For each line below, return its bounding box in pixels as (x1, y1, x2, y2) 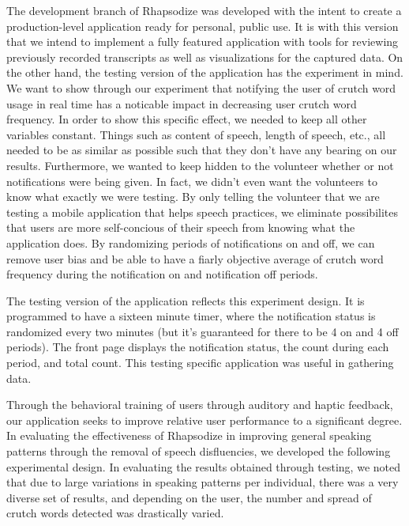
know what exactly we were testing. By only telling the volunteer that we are (6, 188, 380, 205)
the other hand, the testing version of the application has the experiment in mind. (6, 64, 403, 81)
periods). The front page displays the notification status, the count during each (6, 339, 389, 355)
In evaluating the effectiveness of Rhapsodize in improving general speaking (6, 427, 372, 444)
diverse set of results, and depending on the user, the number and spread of (6, 489, 372, 505)
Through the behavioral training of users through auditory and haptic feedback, (6, 396, 393, 413)
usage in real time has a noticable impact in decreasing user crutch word (6, 95, 357, 112)
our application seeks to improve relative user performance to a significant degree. (6, 411, 403, 428)
